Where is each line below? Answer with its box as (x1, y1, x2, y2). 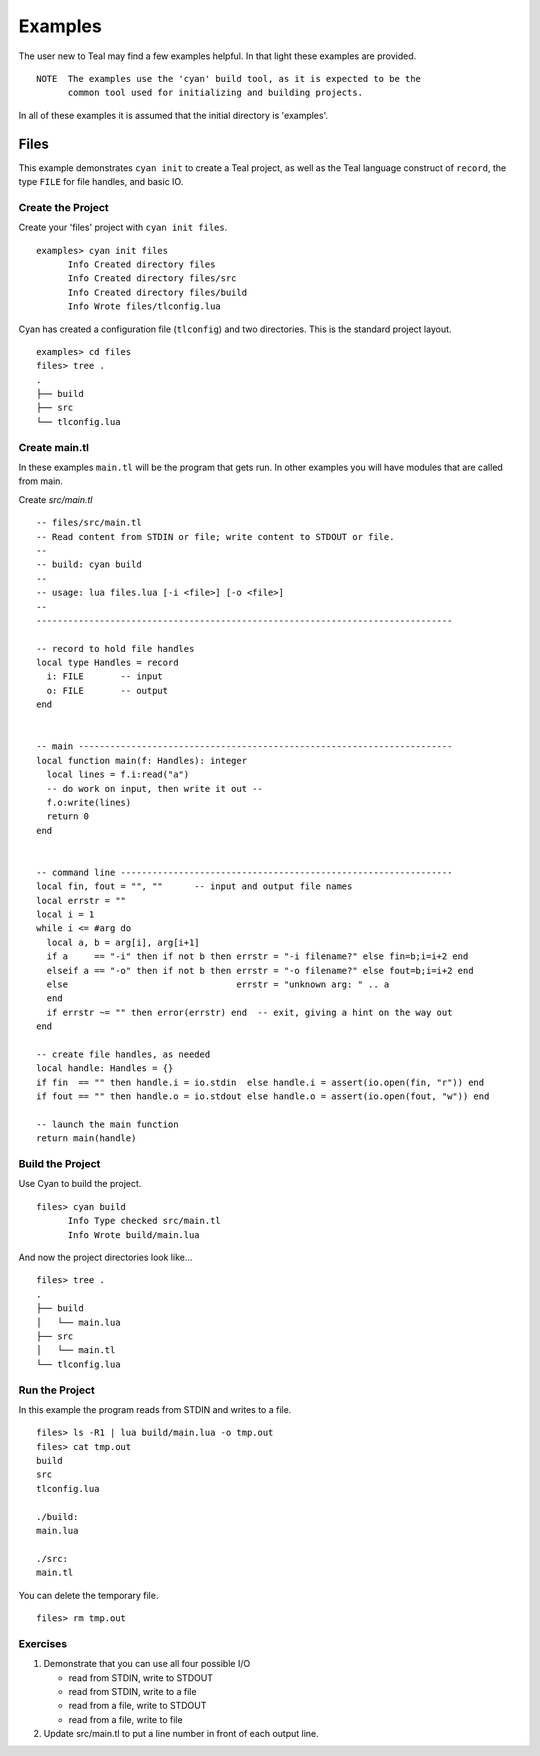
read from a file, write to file (68, 1713, 184, 1725)
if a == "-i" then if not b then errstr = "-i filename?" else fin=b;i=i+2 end (46, 951, 469, 962)
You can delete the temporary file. (18, 1589, 159, 1601)
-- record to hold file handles (36, 643, 195, 654)
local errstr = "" (36, 895, 127, 906)
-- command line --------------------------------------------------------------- (36, 866, 453, 878)
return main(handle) (36, 1133, 137, 1144)
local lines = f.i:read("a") (46, 769, 190, 780)
